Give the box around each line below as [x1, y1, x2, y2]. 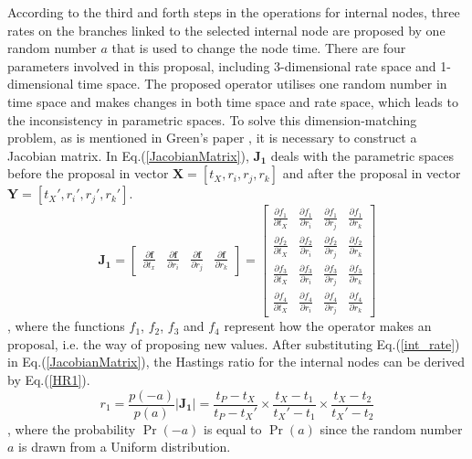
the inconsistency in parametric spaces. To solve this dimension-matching [7, 110, 417, 129]
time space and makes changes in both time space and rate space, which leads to [7, 91, 458, 111]
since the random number [320, 419, 463, 438]
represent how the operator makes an [224, 316, 432, 336]
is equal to [203, 419, 262, 438]
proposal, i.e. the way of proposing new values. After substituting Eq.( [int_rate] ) [7, 334, 460, 353]
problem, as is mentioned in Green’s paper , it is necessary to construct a [7, 128, 417, 147]
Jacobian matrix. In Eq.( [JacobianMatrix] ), [7, 145, 249, 165]
